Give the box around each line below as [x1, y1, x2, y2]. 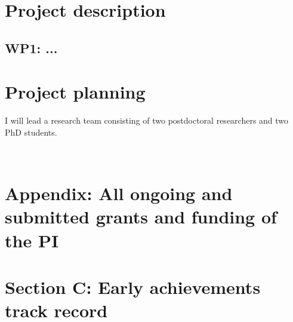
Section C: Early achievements [5, 275, 261, 299]
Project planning [5, 79, 146, 104]
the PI [5, 228, 59, 252]
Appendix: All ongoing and [5, 181, 233, 206]
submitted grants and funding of [5, 204, 277, 229]
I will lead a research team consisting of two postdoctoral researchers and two [5, 114, 289, 127]
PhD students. [5, 125, 57, 138]
